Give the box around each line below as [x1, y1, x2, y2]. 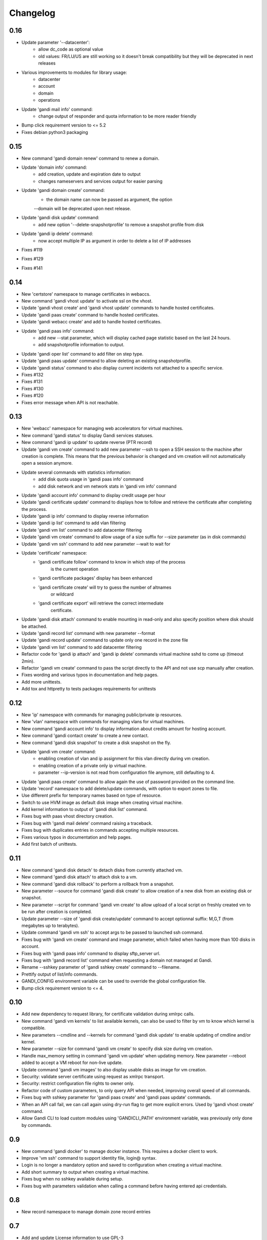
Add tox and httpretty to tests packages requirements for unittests [21, 686, 156, 692]
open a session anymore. [21, 460, 73, 466]
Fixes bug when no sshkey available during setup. [21, 1176, 124, 1182]
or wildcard [50, 591, 74, 597]
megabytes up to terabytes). [21, 923, 79, 929]
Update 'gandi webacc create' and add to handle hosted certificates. [21, 319, 162, 325]
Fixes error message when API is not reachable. [21, 399, 119, 405]
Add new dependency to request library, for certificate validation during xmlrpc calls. [21, 1011, 195, 1017]
